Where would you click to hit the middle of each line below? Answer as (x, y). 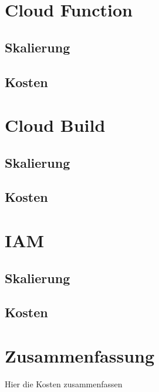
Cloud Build (55, 125)
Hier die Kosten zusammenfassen (64, 383)
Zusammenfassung (80, 356)
